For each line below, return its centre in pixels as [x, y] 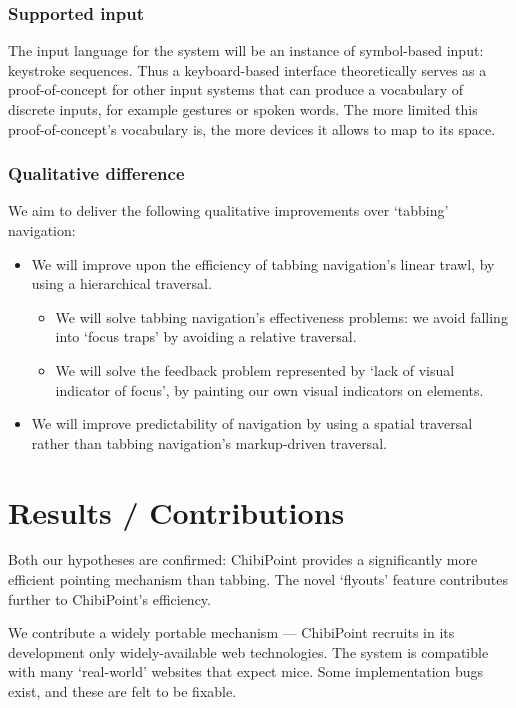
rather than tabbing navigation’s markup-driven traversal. [209, 442]
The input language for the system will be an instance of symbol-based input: [246, 50]
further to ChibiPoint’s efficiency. [109, 598]
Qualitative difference [96, 173]
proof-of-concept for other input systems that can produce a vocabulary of [236, 89]
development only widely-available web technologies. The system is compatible [248, 651]
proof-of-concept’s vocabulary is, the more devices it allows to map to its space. [252, 128]
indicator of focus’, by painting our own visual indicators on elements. [269, 389]
